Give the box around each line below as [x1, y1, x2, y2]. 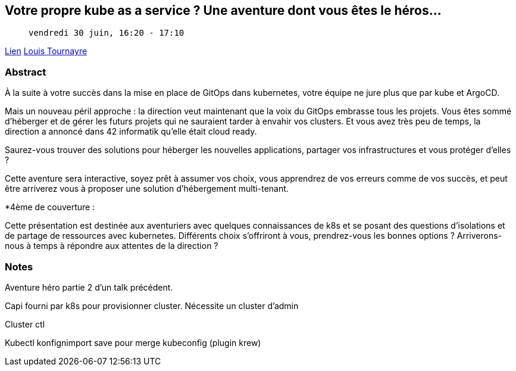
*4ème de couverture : [5, 202, 95, 213]
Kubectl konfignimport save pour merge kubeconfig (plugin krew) [5, 337, 261, 348]
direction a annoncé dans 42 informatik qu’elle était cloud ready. [5, 126, 257, 137]
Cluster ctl [5, 319, 45, 329]
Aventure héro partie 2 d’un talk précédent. [5, 282, 173, 292]
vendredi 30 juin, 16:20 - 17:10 [29, 28, 184, 38]
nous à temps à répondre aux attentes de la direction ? [5, 241, 218, 251]
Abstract [5, 66, 46, 78]
